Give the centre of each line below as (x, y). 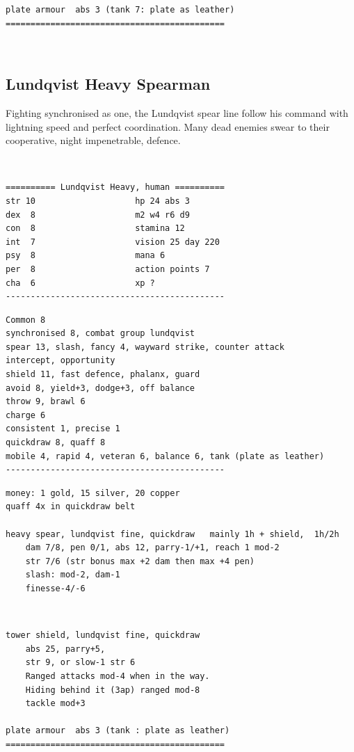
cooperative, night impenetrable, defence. (93, 140)
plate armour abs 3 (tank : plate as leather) (118, 731)
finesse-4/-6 (55, 588)
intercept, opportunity (61, 361)
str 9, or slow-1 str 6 (80, 663)
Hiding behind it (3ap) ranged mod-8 (113, 690)
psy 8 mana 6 (86, 256)
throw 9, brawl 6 (46, 402)
